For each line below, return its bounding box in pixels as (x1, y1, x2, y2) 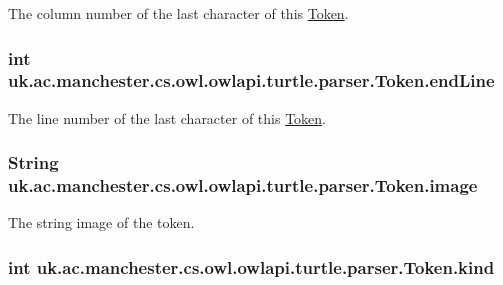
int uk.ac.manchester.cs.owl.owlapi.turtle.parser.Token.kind (8, 254, 495, 279)
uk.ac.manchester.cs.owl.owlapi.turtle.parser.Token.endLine (8, 68, 495, 93)
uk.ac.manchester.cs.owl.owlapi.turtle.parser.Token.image (8, 173, 478, 198)
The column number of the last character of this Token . (8, 3, 349, 23)
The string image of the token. (8, 212, 195, 233)
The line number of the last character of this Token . (8, 107, 327, 128)
